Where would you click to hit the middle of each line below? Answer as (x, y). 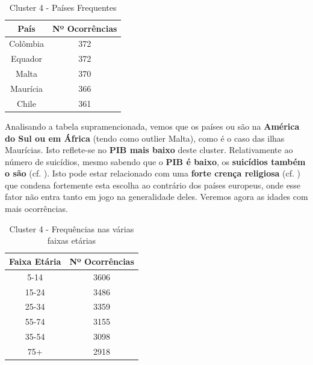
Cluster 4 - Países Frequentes (63, 7)
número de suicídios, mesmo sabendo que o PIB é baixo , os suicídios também (155, 161)
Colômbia (26, 44)
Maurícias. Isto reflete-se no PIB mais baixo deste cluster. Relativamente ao (149, 150)
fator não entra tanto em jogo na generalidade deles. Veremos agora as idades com (156, 197)
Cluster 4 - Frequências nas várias (72, 228)
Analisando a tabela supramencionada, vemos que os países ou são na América (152, 126)
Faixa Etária (35, 261)
